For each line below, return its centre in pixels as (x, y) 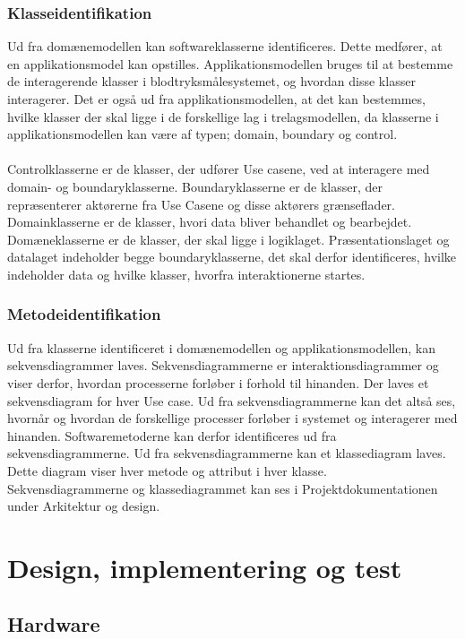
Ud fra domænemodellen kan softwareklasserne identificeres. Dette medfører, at (225, 46)
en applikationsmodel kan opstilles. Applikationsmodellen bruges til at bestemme (230, 63)
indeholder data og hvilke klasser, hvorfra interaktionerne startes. (186, 274)
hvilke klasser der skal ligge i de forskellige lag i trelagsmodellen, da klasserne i (223, 116)
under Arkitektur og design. (84, 506)
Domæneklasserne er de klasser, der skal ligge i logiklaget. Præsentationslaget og (228, 239)
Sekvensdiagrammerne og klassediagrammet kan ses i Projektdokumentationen (223, 488)
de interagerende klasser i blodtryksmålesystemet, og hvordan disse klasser (211, 81)
